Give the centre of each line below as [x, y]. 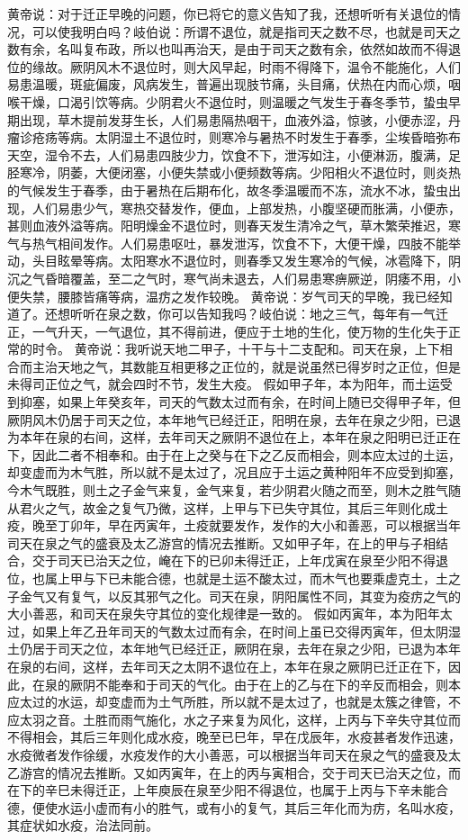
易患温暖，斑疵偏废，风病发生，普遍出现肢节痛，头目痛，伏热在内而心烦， [228, 84]
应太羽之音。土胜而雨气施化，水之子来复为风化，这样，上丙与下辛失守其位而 [234, 719]
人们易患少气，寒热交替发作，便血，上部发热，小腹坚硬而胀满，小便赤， [246, 208]
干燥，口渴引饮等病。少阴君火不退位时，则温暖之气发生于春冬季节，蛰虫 [234, 101]
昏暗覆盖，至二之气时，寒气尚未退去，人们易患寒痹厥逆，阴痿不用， [246, 278]
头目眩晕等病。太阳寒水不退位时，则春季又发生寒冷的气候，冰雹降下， [240, 261]
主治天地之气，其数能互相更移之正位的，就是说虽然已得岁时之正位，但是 [246, 366]
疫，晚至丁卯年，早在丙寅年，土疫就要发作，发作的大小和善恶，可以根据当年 [234, 525]
